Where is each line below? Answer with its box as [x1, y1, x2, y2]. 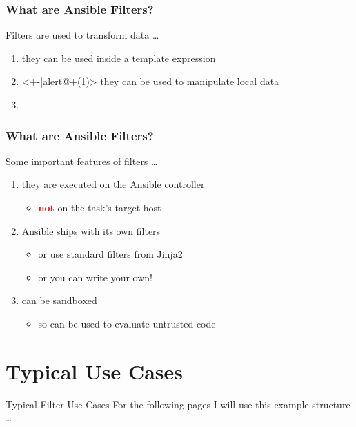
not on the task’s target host [38, 200, 161, 214]
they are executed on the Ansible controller [21, 177, 205, 191]
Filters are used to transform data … [6, 28, 159, 42]
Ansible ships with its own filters [21, 223, 161, 238]
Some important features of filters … [6, 153, 158, 168]
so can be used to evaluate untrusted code [38, 316, 216, 330]
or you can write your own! [38, 269, 152, 284]
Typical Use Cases [6, 357, 184, 385]
